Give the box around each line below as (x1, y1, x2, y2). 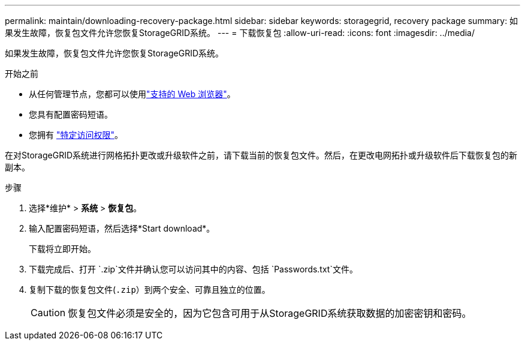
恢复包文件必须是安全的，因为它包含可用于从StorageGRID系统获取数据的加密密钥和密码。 (68, 307, 472, 319)
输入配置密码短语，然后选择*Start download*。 (29, 223, 215, 233)
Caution (31, 307, 66, 319)
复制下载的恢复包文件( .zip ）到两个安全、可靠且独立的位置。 (29, 284, 270, 295)
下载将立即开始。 (29, 244, 96, 254)
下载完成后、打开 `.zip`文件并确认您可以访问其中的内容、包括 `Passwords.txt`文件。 (29, 264, 358, 274)
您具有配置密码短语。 (29, 109, 113, 119)
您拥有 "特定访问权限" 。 (29, 130, 123, 140)
